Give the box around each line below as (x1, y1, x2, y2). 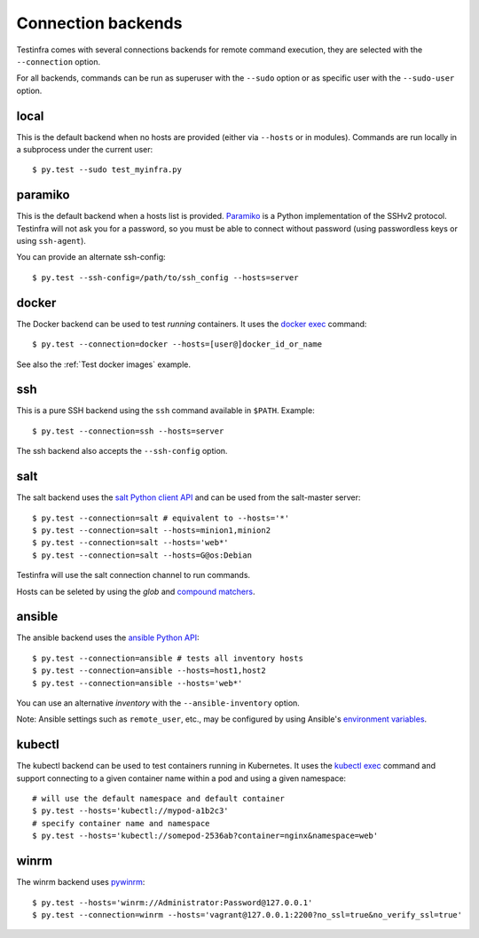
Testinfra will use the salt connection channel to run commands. (16, 570, 251, 581)
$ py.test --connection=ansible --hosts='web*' (32, 678, 243, 688)
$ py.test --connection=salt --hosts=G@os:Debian (32, 550, 253, 560)
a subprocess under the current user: (16, 145, 153, 155)
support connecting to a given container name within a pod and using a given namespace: (16, 772, 346, 784)
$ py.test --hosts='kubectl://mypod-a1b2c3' (32, 806, 230, 816)
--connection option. (16, 56, 101, 66)
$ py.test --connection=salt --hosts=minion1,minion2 (32, 525, 271, 535)
